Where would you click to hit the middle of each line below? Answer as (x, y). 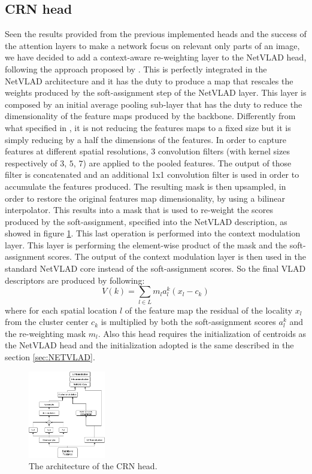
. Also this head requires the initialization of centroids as (202, 333)
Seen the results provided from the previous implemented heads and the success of (156, 34)
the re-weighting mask (46, 333)
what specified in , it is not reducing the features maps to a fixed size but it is (148, 127)
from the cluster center (47, 322)
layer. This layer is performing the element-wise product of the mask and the (146, 244)
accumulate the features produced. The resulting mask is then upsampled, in (146, 186)
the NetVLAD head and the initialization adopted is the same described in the (149, 345)
